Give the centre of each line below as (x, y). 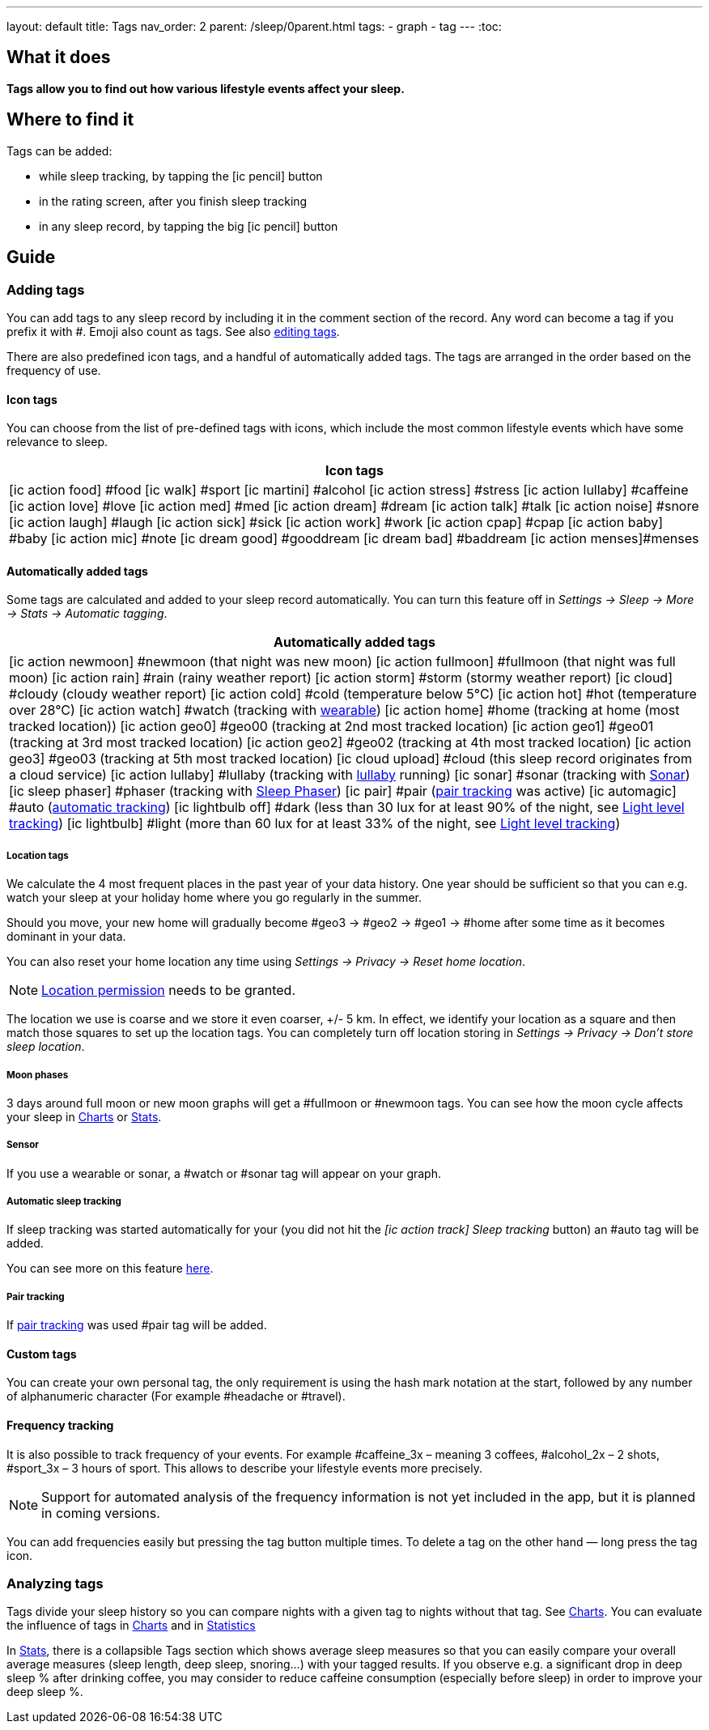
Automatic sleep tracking (64, 1202)
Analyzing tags (55, 1584)
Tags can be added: (59, 151)
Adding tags (46, 289)
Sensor (23, 1145)
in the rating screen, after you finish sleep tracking (173, 201)
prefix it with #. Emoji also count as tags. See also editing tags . (173, 331)
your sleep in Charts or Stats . (84, 1116)
